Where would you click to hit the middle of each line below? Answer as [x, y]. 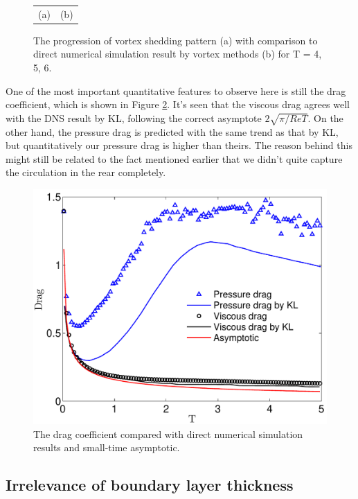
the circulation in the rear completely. [86, 172]
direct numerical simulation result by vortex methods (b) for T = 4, [178, 54]
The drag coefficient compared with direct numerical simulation [168, 434]
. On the [325, 117]
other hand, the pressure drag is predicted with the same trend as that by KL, [172, 131]
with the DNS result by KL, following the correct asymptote [134, 117]
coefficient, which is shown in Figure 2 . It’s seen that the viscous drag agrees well [178, 104]
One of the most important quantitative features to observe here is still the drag [176, 90]
